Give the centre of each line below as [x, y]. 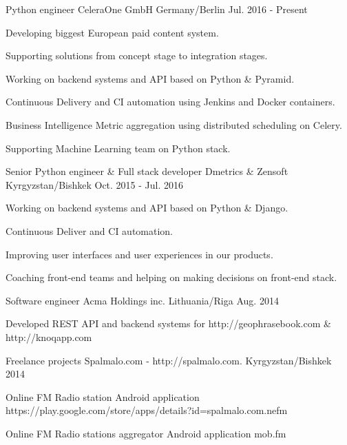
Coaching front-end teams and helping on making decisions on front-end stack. [171, 277]
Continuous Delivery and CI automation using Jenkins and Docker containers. [170, 102]
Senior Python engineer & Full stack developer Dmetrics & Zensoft [147, 171]
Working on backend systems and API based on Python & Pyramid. [150, 78]
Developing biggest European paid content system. [112, 32]
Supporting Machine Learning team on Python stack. [118, 148]
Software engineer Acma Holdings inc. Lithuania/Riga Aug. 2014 [142, 300]
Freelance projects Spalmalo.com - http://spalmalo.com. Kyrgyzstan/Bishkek [169, 360]
